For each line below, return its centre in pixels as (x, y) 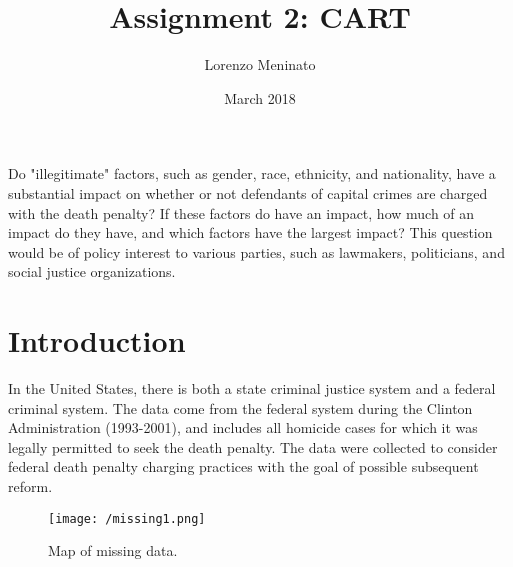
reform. (30, 485)
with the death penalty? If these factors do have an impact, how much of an (241, 212)
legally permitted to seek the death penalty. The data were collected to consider (253, 446)
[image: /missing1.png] (127, 518)
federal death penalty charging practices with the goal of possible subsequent (243, 466)
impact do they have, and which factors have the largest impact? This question (250, 232)
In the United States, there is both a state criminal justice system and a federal (252, 388)
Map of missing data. (113, 550)
